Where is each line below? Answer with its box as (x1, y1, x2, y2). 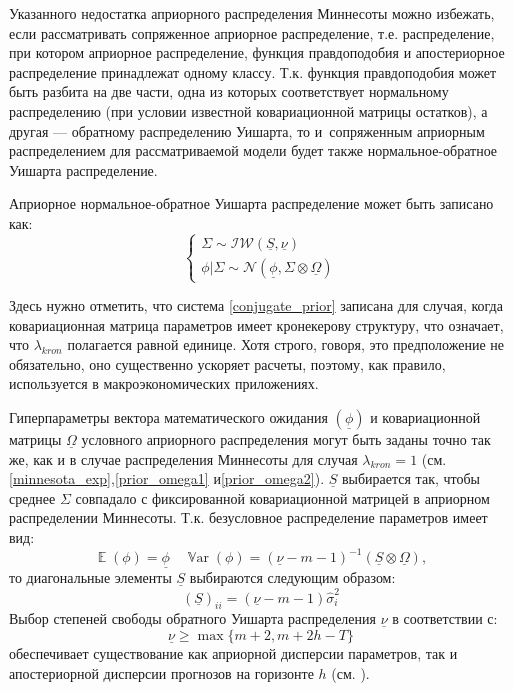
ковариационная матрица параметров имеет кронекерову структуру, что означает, (9, 314, 504, 335)
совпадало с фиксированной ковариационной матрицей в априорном (75, 487, 490, 508)
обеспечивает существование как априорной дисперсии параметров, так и (9, 643, 458, 664)
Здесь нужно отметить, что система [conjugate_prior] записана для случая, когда (9, 295, 503, 316)
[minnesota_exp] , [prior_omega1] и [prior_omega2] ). (9, 468, 325, 489)
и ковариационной (370, 407, 481, 428)
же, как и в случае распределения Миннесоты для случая (9, 448, 358, 469)
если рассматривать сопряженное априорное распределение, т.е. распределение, (9, 22, 495, 43)
